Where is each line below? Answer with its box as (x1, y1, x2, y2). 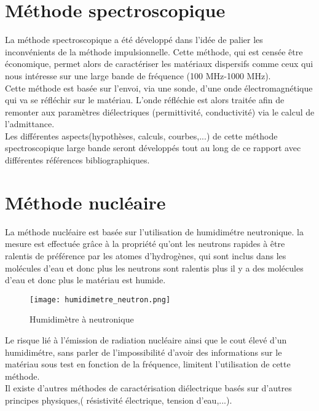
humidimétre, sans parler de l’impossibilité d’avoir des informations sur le (5, 345, 282, 358)
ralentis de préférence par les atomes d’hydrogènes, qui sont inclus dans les (5, 249, 286, 262)
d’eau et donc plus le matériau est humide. (5, 273, 166, 286)
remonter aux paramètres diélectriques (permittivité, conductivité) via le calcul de (5, 105, 315, 118)
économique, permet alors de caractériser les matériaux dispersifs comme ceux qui (5, 57, 313, 70)
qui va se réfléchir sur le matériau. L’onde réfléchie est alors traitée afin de (5, 93, 285, 106)
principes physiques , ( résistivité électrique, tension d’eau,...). (5, 393, 232, 406)
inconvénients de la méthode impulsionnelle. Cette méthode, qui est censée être (5, 45, 303, 58)
